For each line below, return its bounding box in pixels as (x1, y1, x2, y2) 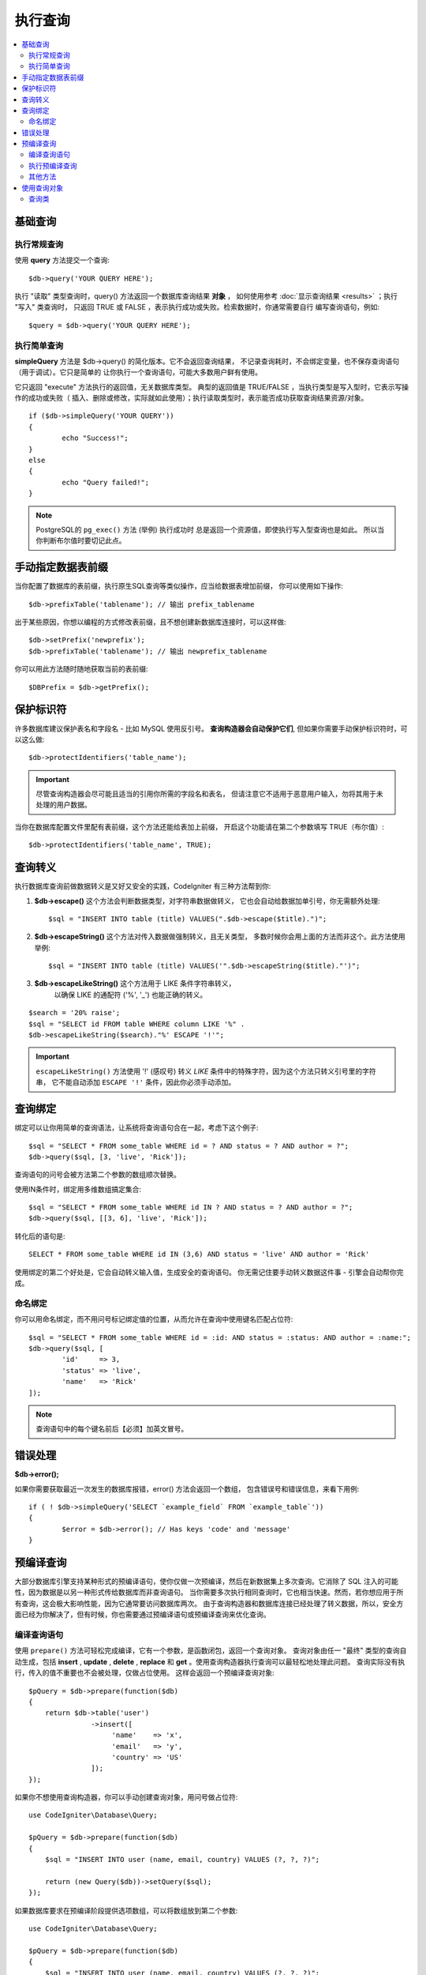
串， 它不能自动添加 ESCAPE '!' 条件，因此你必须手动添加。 (35, 1078, 236, 1087)
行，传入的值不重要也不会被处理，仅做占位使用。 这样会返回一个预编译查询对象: (14, 1668, 275, 1678)
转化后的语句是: (14, 1231, 66, 1240)
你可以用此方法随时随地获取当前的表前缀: (14, 664, 149, 674)
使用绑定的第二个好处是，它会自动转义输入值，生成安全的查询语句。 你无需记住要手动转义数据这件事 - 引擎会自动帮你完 (14, 1267, 404, 1277)
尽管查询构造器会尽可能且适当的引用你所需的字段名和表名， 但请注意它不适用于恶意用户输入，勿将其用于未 (35, 789, 383, 799)
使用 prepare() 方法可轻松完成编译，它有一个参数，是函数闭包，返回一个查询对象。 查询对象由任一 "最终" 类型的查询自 (14, 1646, 407, 1655)
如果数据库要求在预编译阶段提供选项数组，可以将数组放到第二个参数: (14, 1905, 238, 1915)
